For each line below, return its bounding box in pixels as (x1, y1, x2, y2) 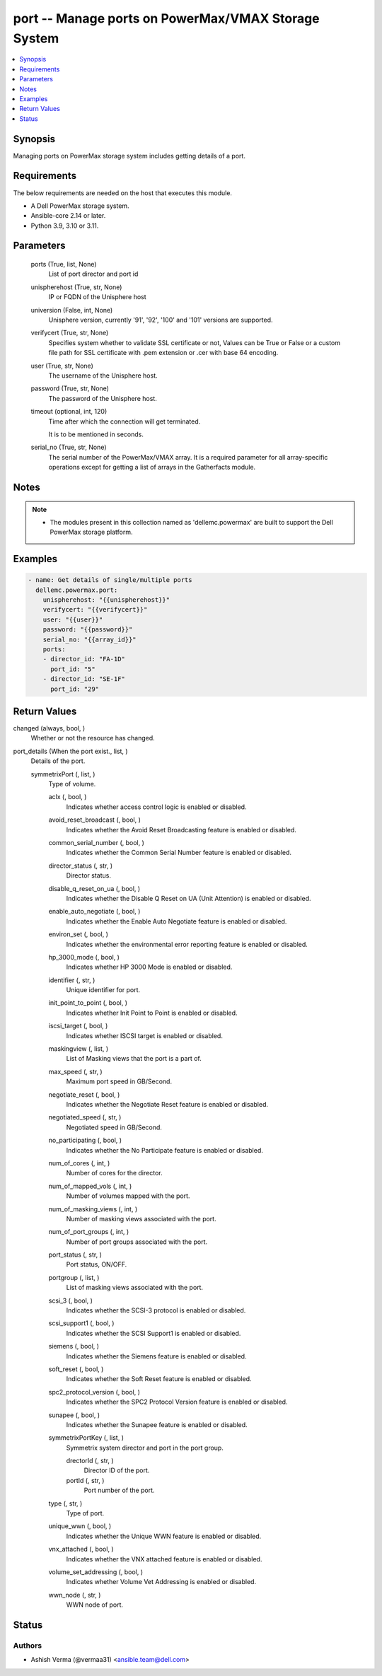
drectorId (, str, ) (66, 1457, 114, 1465)
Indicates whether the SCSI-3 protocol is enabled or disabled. (66, 1306, 246, 1315)
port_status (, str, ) (48, 1250, 103, 1259)
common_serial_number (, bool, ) (48, 839, 145, 846)
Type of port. (66, 1509, 105, 1518)
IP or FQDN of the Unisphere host (48, 293, 146, 301)
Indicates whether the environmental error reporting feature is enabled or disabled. (66, 940, 308, 948)
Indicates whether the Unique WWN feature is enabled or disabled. (66, 1532, 262, 1540)
